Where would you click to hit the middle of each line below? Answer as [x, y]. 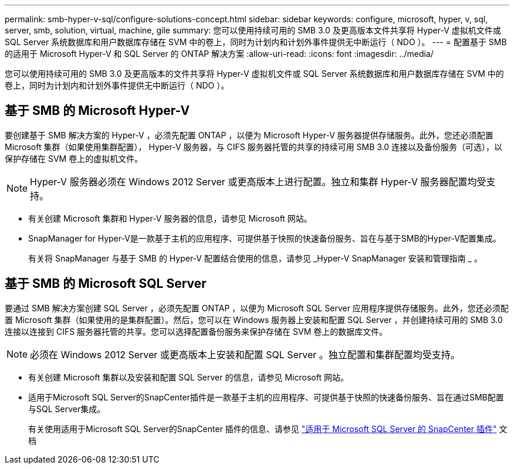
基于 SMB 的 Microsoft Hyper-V [97, 111]
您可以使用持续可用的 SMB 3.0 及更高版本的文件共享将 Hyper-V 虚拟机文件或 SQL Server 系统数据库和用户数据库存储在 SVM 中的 [254, 74]
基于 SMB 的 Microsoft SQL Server [106, 284]
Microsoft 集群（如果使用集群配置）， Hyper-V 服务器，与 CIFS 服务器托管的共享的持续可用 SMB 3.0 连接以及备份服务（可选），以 [254, 147]
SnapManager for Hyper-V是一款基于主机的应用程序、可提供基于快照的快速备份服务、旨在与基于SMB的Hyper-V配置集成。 [265, 238]
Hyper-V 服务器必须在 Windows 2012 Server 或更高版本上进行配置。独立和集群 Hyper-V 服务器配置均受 [258, 181]
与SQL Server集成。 [67, 409]
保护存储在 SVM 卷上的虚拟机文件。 [74, 158]
